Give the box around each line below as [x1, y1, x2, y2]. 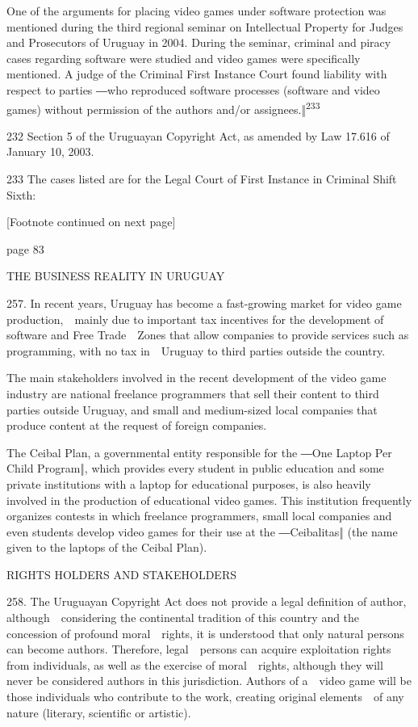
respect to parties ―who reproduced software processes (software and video [6, 81, 380, 98]
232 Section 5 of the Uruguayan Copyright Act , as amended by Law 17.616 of [6, 127, 390, 144]
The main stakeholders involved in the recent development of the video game [6, 369, 387, 386]
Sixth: [6, 186, 36, 203]
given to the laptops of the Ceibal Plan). [6, 539, 207, 556]
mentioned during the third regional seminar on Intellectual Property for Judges [6, 18, 403, 35]
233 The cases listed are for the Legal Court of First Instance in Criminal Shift [6, 170, 397, 187]
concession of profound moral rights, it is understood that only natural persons [6, 624, 404, 641]
